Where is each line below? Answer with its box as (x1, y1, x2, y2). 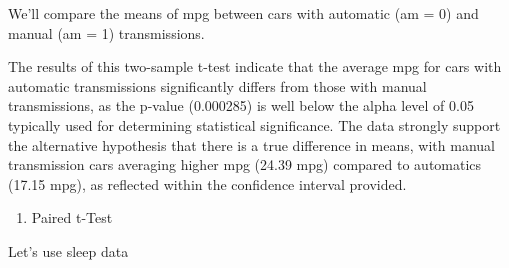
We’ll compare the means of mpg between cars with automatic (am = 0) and (8, 3, 479, 23)
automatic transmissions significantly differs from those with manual (8, 75, 427, 96)
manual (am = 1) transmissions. (8, 22, 205, 43)
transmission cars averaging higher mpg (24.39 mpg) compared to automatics (8, 154, 482, 175)
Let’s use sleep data (8, 240, 129, 261)
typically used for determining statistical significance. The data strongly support (8, 114, 501, 135)
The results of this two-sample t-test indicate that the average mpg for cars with (8, 56, 502, 77)
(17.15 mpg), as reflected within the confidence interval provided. (8, 173, 407, 194)
